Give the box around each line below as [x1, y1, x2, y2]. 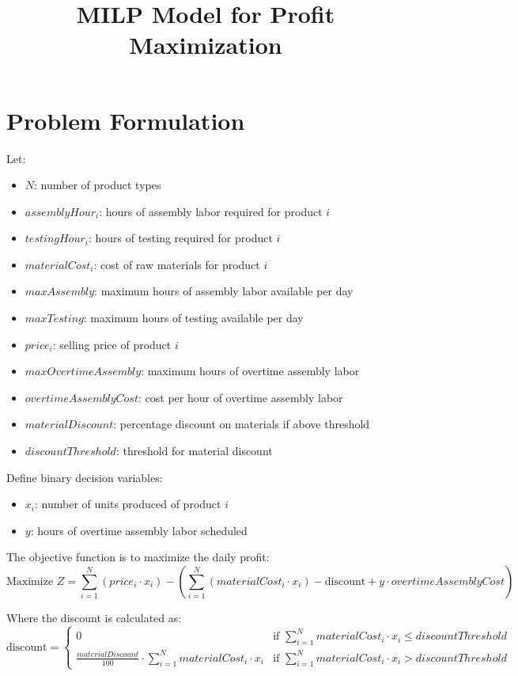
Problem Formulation [6, 104, 245, 136]
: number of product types [34, 177, 161, 193]
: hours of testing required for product [88, 230, 273, 246]
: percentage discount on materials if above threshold [113, 416, 370, 432]
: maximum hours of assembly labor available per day [94, 283, 354, 299]
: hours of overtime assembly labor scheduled [30, 522, 248, 538]
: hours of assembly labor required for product [99, 203, 323, 219]
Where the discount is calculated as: [6, 610, 182, 625]
